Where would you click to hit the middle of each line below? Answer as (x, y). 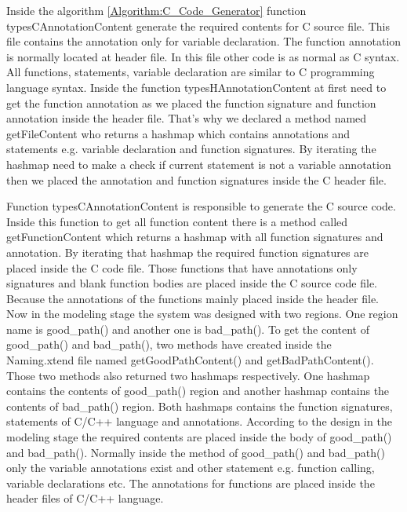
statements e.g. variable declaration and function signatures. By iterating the (191, 149)
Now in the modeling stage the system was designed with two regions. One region (202, 314)
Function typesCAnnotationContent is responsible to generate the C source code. (201, 206)
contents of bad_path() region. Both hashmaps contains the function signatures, (200, 406)
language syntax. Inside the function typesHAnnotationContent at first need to (196, 87)
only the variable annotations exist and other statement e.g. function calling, (191, 468)
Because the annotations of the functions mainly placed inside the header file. (193, 298)
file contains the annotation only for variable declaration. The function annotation (204, 41)
